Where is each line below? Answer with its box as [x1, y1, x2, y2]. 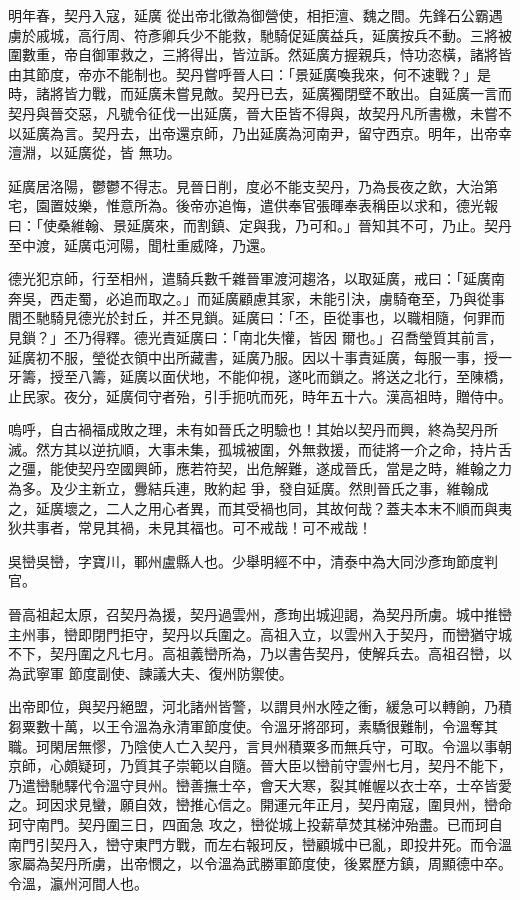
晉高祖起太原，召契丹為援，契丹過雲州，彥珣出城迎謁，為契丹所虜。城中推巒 [8, 604, 512, 625]
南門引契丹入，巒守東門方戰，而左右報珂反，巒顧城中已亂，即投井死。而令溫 [8, 833, 512, 854]
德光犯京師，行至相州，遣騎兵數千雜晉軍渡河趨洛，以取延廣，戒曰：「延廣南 [8, 268, 505, 289]
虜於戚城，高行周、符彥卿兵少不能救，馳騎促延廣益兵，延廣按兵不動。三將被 [8, 24, 512, 45]
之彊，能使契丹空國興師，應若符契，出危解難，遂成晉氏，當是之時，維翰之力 [8, 458, 512, 479]
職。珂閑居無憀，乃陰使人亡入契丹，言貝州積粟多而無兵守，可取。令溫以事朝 [8, 735, 512, 756]
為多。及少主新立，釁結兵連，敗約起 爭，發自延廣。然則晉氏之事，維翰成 [8, 478, 489, 499]
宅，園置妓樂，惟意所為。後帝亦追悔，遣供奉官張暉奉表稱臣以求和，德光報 [8, 195, 498, 216]
